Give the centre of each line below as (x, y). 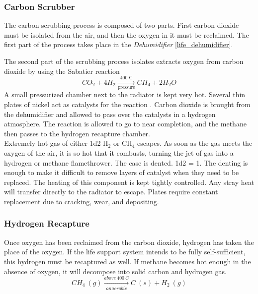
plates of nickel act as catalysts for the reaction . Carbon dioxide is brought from (127, 104)
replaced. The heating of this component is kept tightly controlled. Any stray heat (129, 182)
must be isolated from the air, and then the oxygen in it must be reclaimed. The (127, 34)
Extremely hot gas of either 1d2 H (56, 143)
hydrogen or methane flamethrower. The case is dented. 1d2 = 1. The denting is (126, 162)
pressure (126, 88)
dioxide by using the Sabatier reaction (62, 71)
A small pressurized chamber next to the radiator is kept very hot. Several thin (125, 94)
